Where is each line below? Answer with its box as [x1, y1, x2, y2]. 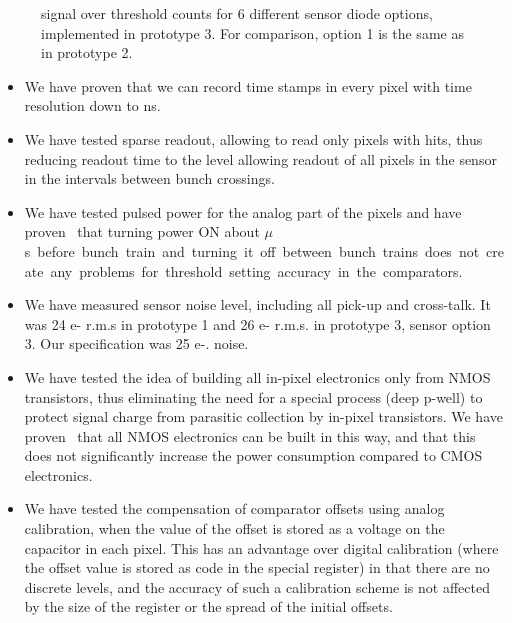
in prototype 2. [41, 42, 133, 63]
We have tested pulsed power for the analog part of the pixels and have [24, 201, 462, 222]
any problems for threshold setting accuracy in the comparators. [50, 260, 463, 281]
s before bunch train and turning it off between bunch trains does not [24, 240, 480, 261]
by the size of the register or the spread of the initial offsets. [24, 596, 393, 617]
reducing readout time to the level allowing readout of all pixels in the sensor [24, 148, 497, 169]
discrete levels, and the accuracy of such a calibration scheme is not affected [24, 576, 490, 597]
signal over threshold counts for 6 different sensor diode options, [41, 3, 433, 23]
